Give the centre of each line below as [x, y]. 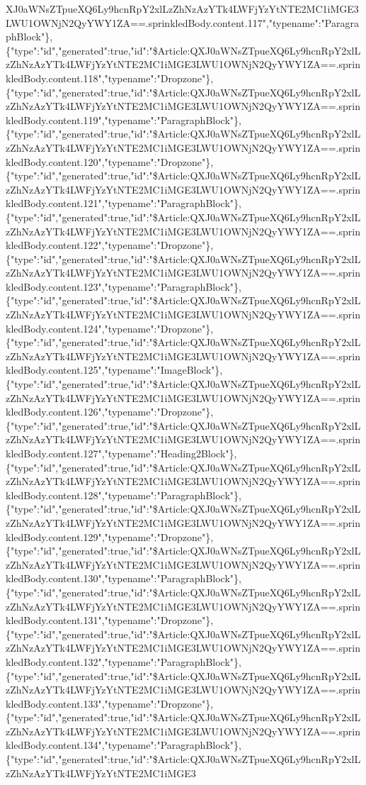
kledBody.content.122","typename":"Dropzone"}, [110, 245]
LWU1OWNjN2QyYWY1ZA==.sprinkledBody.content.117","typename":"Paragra [182, 22]
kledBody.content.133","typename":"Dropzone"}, [110, 703]
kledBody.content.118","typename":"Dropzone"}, [110, 78]
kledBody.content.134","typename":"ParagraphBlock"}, [124, 745]
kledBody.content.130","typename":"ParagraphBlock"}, [124, 578]
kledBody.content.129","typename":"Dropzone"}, [110, 536]
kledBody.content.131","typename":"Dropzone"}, [110, 620]
